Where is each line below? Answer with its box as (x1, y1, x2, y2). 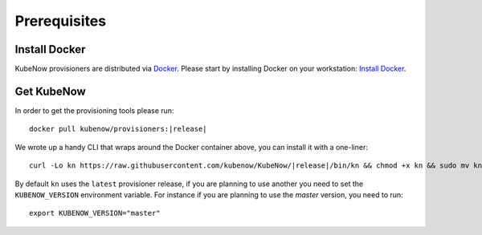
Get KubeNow (14, 84, 86, 98)
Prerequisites (14, 12, 107, 30)
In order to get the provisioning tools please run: (14, 105, 174, 115)
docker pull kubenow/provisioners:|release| (29, 124, 208, 134)
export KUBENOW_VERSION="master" (29, 209, 161, 218)
